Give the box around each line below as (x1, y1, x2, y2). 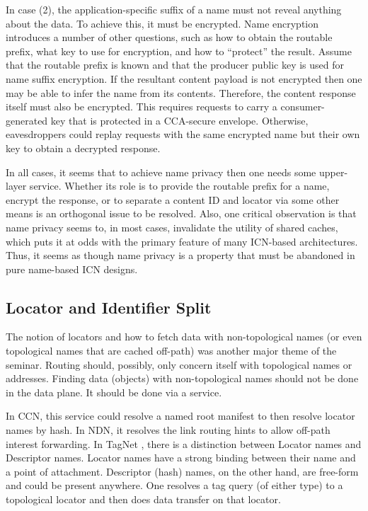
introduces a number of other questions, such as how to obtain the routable (6, 30, 333, 45)
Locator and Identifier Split (6, 296, 212, 318)
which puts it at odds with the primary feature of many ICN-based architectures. (6, 234, 358, 248)
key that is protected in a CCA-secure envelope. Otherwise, (50, 113, 309, 127)
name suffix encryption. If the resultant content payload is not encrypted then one (6, 71, 362, 86)
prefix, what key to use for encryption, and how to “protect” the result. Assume (6, 43, 352, 58)
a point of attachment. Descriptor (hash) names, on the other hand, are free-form (6, 464, 359, 478)
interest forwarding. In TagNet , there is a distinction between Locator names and (6, 436, 362, 451)
